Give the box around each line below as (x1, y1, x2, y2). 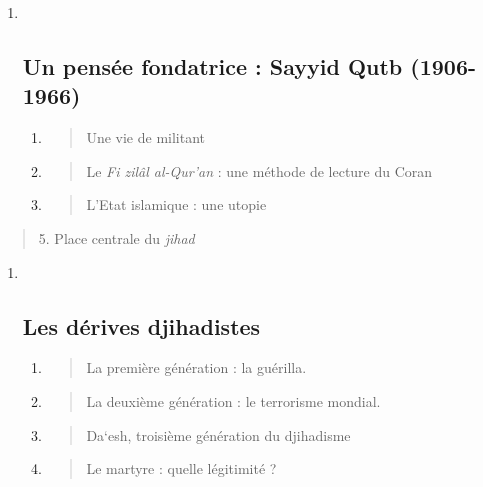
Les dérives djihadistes (22, 310, 261, 341)
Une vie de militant (86, 127, 205, 148)
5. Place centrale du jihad (38, 227, 195, 248)
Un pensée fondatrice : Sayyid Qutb (22, 50, 403, 81)
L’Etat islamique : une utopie (86, 194, 267, 215)
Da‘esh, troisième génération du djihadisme (86, 424, 351, 445)
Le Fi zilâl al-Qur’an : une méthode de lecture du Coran (86, 160, 433, 181)
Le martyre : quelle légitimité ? (86, 458, 277, 479)
